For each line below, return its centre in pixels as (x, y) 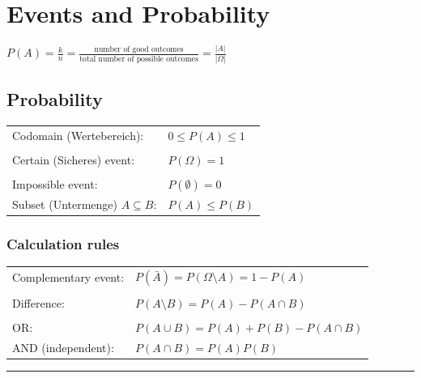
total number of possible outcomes (139, 59)
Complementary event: (68, 277)
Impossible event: (55, 184)
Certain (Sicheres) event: (74, 159)
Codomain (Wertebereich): (78, 135)
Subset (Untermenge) (65, 204)
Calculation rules (63, 244)
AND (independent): (63, 347)
